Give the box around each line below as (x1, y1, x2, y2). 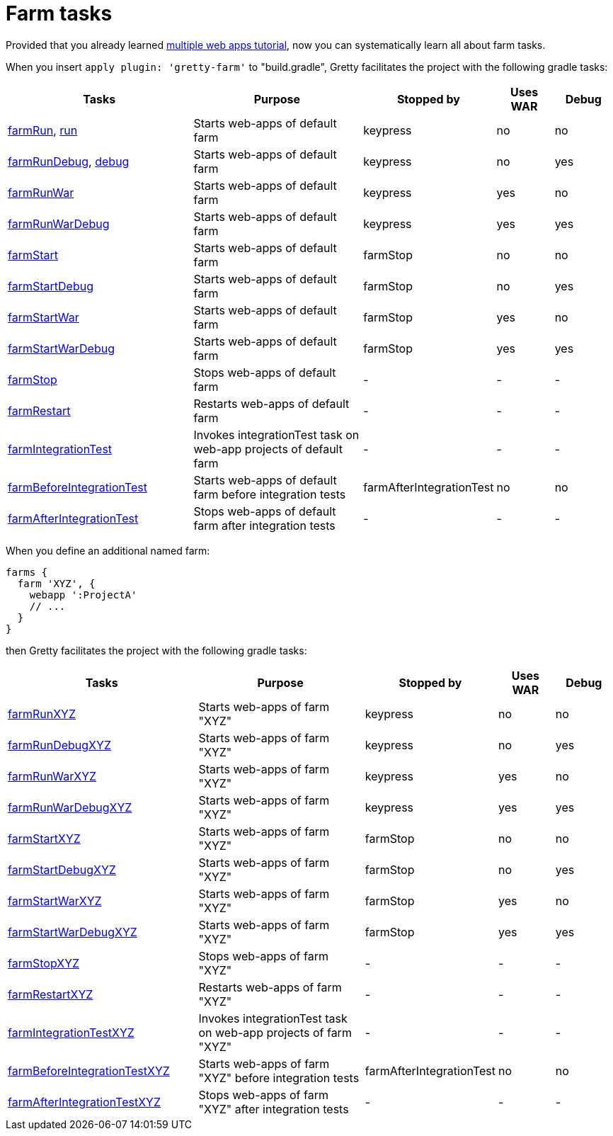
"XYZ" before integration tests (198, 1070, 360, 1085)
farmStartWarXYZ (8, 893, 102, 908)
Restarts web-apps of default (193, 396, 350, 411)
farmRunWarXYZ (8, 768, 97, 783)
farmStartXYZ (8, 831, 81, 846)
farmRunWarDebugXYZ (8, 800, 132, 814)
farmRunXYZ (8, 706, 76, 721)
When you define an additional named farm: (6, 544, 210, 557)
